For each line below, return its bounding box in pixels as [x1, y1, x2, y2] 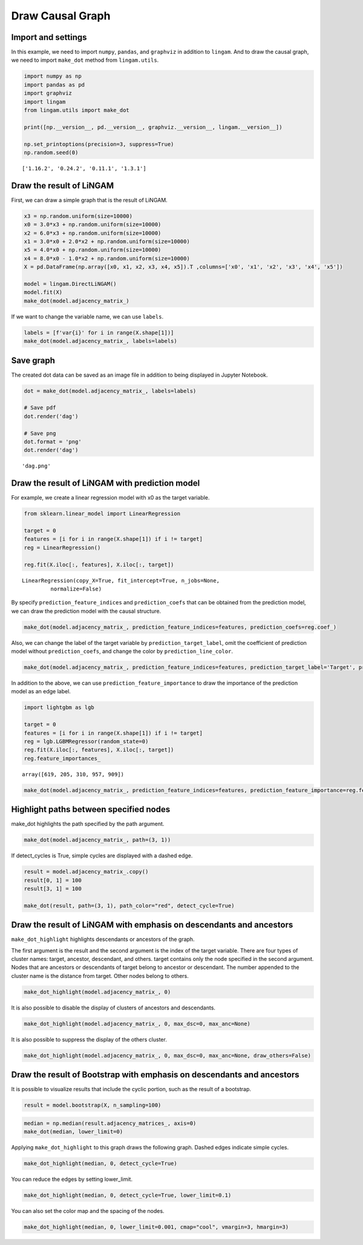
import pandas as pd [24, 81, 85, 88]
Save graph [11, 355, 56, 366]
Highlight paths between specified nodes [11, 804, 171, 814]
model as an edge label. [11, 688, 71, 695]
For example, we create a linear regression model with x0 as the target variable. [11, 494, 210, 501]
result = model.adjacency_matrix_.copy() [24, 868, 149, 875]
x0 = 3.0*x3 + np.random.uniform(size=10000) [24, 221, 162, 228]
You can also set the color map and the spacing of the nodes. [11, 1207, 165, 1215]
